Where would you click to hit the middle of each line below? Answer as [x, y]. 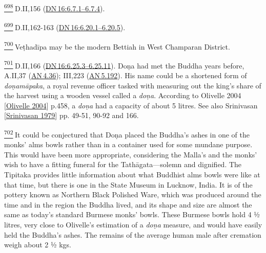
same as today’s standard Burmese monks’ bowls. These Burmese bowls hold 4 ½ [132, 214]
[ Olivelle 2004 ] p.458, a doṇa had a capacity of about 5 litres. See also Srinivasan [131, 105]
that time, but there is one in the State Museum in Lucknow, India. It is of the [128, 184]
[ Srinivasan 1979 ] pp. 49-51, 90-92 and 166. [71, 115]
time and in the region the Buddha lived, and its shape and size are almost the [128, 204]
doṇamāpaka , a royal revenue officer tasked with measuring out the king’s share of [133, 85]
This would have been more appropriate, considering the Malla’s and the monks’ [131, 154]
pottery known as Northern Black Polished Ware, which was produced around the [133, 194]
